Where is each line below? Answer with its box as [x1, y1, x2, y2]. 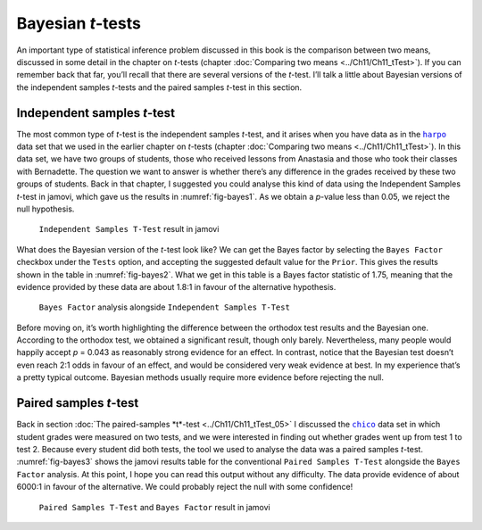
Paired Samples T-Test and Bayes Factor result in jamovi [38, 501, 271, 512]
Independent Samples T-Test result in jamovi [38, 224, 220, 235]
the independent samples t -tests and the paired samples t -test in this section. [16, 81, 303, 93]
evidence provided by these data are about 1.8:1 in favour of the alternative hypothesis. [16, 281, 337, 292]
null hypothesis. [16, 203, 75, 214]
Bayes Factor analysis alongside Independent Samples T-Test [38, 302, 290, 312]
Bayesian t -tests [16, 13, 142, 33]
